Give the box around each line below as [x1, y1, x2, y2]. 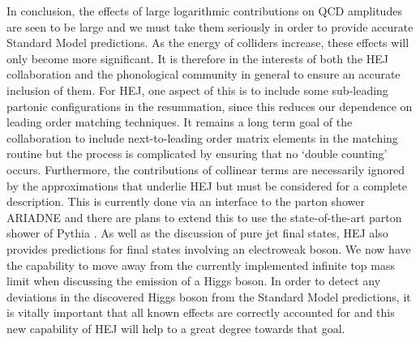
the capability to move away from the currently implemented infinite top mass [6, 256, 395, 273]
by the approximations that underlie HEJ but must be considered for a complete [6, 177, 407, 194]
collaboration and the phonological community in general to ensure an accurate [6, 66, 401, 83]
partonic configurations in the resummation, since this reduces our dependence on [6, 97, 413, 114]
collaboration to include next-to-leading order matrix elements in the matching [6, 129, 398, 146]
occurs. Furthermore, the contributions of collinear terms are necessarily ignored [6, 160, 405, 177]
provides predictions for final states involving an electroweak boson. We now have [6, 240, 411, 257]
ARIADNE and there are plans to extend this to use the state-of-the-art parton [6, 208, 402, 225]
